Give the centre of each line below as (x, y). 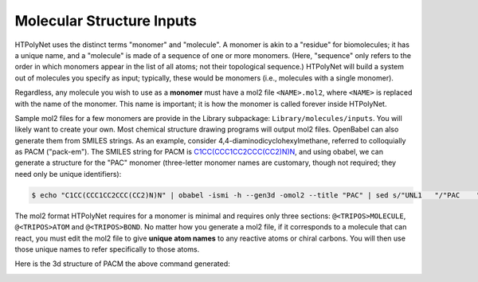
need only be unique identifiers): (68, 174)
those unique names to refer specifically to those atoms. (107, 249)
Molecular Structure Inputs (106, 21)
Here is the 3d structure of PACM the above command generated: (122, 264)
